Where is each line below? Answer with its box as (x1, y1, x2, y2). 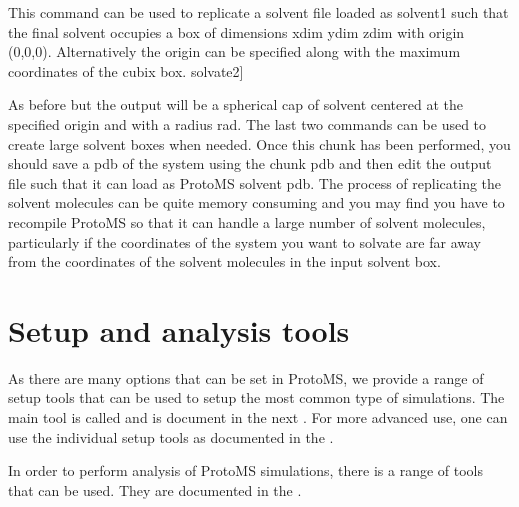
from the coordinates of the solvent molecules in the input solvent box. (8, 251, 441, 272)
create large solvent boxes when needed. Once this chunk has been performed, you (8, 133, 511, 154)
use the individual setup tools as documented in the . (8, 426, 334, 447)
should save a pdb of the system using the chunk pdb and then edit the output (8, 153, 492, 174)
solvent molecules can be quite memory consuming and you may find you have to (8, 192, 505, 213)
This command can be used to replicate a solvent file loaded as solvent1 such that (8, 2, 509, 22)
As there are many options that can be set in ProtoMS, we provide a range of (8, 367, 484, 388)
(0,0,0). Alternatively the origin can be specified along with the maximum (8, 41, 461, 62)
